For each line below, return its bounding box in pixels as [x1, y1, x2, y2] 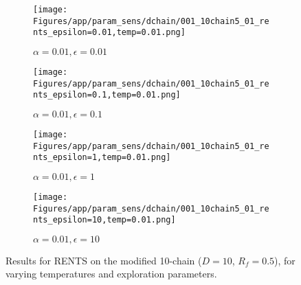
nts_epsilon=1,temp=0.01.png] [33, 152, 171, 163]
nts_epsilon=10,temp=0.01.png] [33, 215, 176, 225]
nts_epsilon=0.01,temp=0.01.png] [33, 27, 186, 38]
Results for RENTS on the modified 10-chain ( [5, 253, 202, 267]
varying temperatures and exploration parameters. [5, 266, 217, 281]
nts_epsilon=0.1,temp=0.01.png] [33, 90, 181, 100]
